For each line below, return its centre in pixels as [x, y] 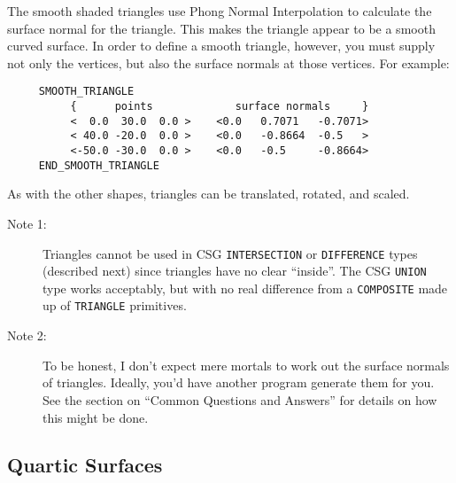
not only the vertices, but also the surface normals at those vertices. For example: [228, 62]
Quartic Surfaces [85, 465]
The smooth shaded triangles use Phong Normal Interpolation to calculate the [220, 11]
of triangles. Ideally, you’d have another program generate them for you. [239, 382]
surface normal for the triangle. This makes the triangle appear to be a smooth [221, 28]
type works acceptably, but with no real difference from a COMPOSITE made [245, 288]
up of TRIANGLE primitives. [115, 305]
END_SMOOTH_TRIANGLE [99, 165]
